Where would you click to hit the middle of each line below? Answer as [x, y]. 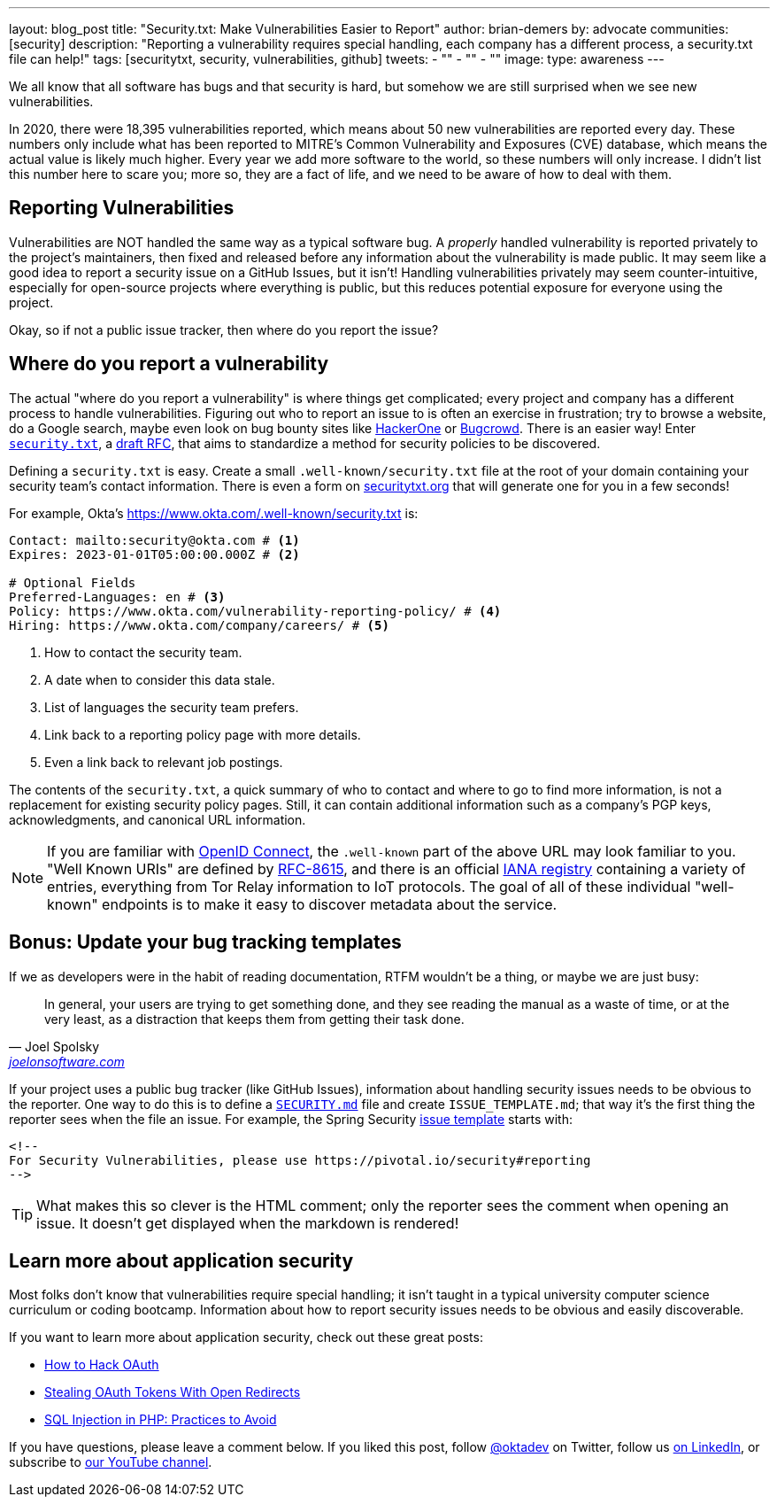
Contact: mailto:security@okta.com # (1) [154, 540]
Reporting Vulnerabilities [122, 208]
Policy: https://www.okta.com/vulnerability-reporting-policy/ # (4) [255, 611]
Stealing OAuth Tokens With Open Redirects [173, 1392]
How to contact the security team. [143, 652]
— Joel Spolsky [54, 1046]
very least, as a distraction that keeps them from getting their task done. [254, 1019]
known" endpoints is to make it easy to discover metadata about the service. [302, 904]
